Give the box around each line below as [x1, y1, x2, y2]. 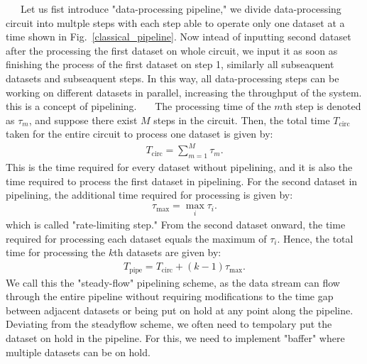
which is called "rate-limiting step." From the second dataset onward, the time [6, 217, 346, 232]
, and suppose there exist [28, 112, 138, 127]
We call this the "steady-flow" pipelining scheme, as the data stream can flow [6, 275, 340, 289]
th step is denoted [283, 99, 361, 114]
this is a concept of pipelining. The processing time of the [6, 99, 271, 114]
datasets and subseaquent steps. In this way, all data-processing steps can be [6, 70, 339, 85]
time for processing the [6, 245, 106, 260]
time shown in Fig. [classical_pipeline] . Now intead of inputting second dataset [6, 29, 351, 44]
